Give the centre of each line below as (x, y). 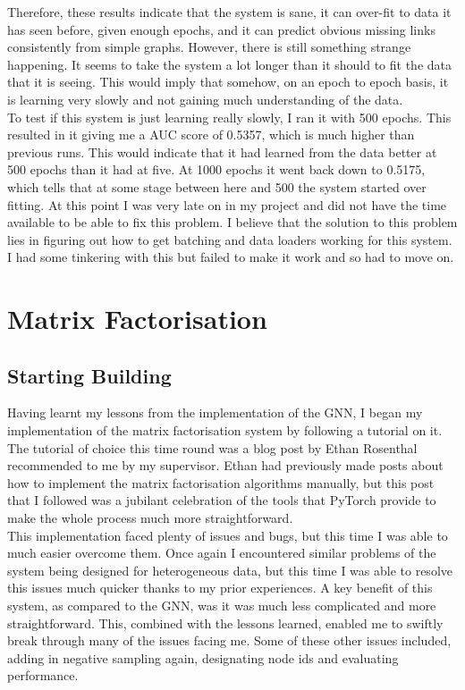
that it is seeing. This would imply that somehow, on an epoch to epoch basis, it (228, 82)
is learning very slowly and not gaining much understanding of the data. (205, 99)
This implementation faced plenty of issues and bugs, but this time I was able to (228, 535)
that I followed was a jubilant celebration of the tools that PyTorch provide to (222, 500)
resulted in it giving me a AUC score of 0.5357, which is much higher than (211, 135)
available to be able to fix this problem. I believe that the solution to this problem (232, 222)
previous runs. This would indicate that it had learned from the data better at (222, 151)
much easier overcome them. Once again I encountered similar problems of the (222, 553)
